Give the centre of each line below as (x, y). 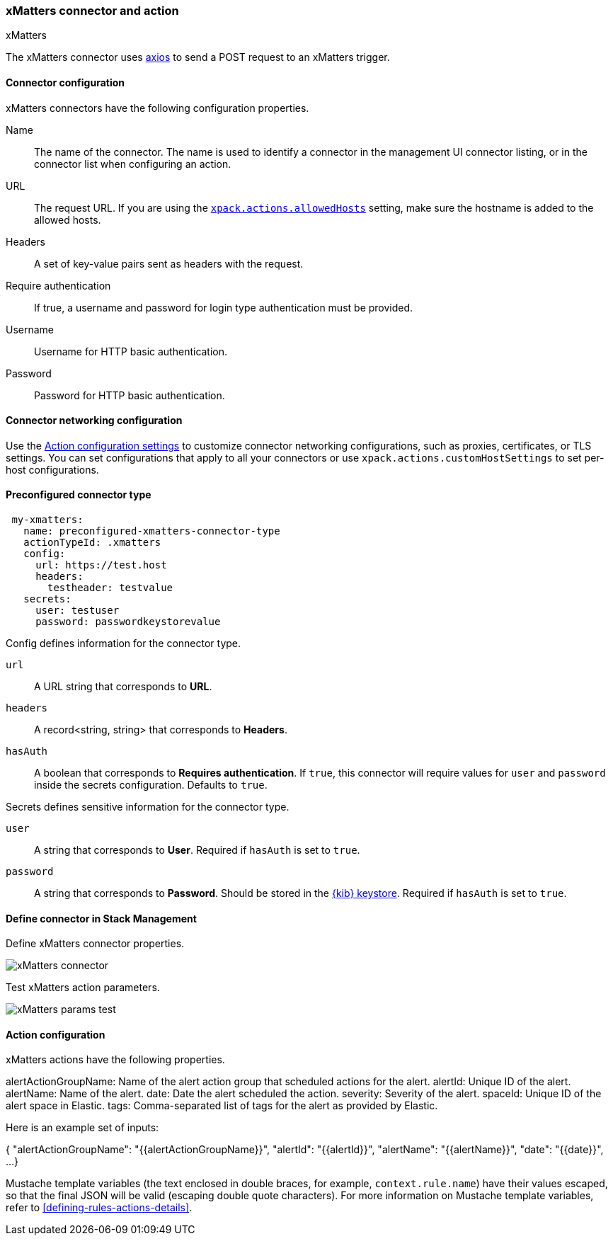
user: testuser (78, 611)
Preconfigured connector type (79, 495)
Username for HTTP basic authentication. (131, 351)
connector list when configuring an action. (133, 164)
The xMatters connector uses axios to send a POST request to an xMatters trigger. (198, 57)
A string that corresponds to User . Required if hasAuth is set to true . (197, 850)
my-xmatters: (47, 520)
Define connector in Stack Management (101, 918)
